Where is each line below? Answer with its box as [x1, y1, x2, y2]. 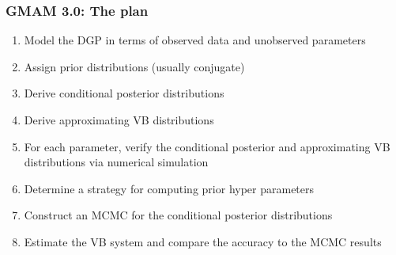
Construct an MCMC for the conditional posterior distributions [24, 207, 333, 223]
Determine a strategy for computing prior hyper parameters [24, 180, 315, 196]
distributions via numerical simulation [24, 154, 209, 170]
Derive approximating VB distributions [24, 112, 214, 127]
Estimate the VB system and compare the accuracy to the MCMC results [24, 233, 382, 249]
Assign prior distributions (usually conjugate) [24, 58, 245, 74]
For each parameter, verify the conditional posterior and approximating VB [24, 138, 390, 154]
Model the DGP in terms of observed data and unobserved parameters [24, 32, 366, 48]
